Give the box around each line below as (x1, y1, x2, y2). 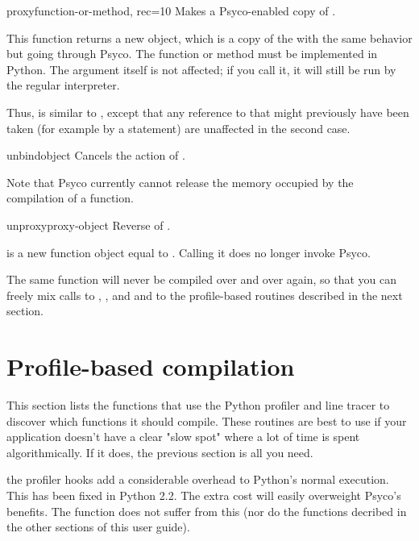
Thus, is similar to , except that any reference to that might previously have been (6, 103, 409, 120)
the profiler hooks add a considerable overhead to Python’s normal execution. (6, 471, 389, 488)
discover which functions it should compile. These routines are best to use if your (6, 412, 407, 429)
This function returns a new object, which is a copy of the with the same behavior (6, 29, 413, 46)
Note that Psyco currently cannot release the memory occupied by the (6, 173, 354, 190)
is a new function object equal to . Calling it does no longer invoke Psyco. (6, 243, 371, 260)
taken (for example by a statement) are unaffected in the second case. (6, 119, 351, 136)
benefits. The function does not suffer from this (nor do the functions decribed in (6, 502, 407, 519)
